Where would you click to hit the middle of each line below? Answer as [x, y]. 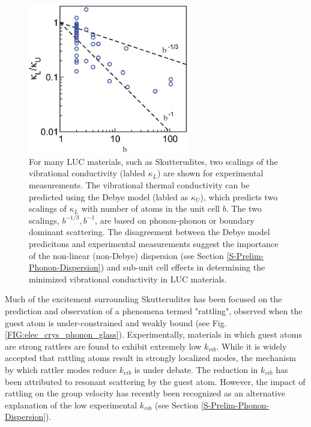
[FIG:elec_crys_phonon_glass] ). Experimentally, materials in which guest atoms [153, 334]
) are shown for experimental [210, 173]
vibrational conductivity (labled [87, 173]
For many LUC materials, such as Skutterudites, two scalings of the [153, 161]
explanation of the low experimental [71, 405]
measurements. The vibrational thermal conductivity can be [139, 185]
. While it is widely [252, 346]
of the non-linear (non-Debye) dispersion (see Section [126, 255]
